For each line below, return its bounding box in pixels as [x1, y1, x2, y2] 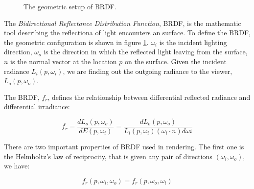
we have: [4, 161, 30, 171]
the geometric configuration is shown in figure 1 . [4, 37, 149, 47]
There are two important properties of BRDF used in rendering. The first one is [4, 142, 244, 151]
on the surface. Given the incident [124, 56, 227, 66]
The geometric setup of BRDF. [23, 1, 116, 11]
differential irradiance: [4, 101, 70, 112]
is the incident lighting [159, 37, 227, 47]
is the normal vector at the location [10, 56, 117, 66]
